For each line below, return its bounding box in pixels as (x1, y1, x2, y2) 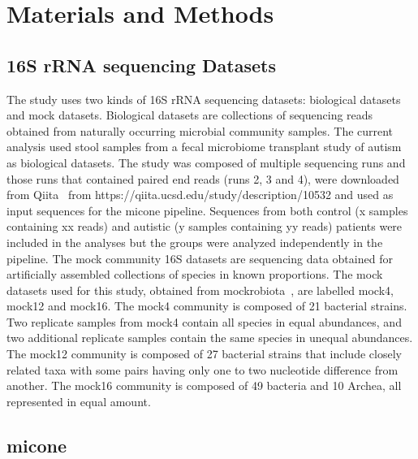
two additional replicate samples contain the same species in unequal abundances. (6, 329, 413, 346)
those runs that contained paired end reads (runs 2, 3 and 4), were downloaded (6, 170, 399, 187)
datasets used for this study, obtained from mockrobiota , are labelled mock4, (6, 281, 394, 298)
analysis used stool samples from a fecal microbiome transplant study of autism (6, 138, 402, 155)
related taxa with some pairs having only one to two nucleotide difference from (6, 361, 399, 378)
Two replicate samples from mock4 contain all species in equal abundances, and (6, 313, 402, 330)
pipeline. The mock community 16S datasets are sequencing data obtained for (6, 249, 393, 266)
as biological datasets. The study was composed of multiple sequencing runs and (6, 154, 406, 171)
